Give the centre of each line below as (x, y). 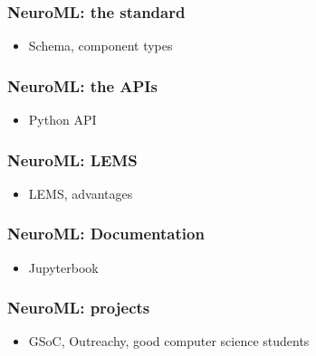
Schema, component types (101, 46)
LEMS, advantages (81, 193)
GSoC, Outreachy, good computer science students (169, 341)
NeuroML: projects (79, 308)
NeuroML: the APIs (82, 85)
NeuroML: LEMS (72, 159)
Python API (62, 120)
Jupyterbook (63, 267)
